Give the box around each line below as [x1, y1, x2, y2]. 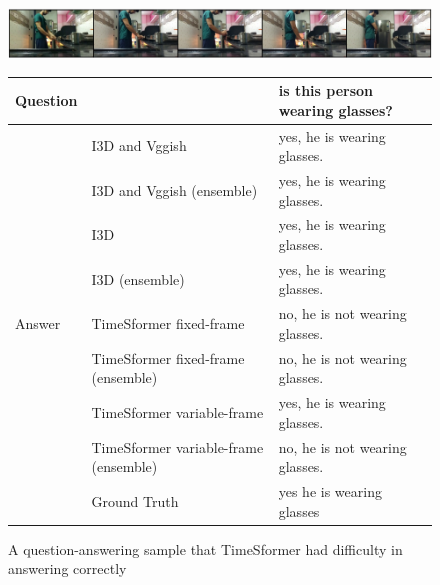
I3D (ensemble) [91, 268, 185, 289]
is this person [278, 80, 374, 101]
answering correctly [8, 558, 127, 579]
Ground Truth [91, 490, 179, 511]
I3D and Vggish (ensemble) [91, 179, 258, 200]
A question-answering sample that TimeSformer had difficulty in [8, 538, 403, 559]
